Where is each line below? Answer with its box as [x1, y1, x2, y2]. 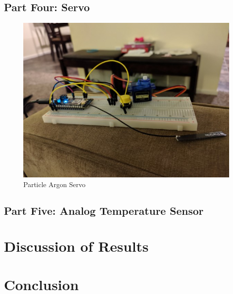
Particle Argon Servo [23, 179, 85, 189]
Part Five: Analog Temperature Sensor [4, 203, 204, 218]
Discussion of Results [4, 236, 149, 256]
